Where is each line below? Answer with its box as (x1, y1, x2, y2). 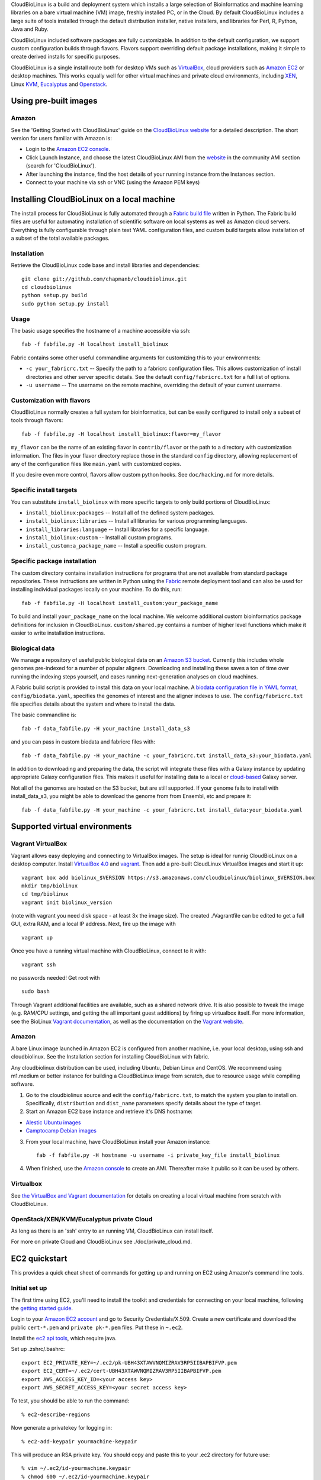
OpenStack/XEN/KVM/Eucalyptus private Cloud (11, 1215, 153, 1223)
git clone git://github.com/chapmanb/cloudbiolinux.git (21, 275, 187, 282)
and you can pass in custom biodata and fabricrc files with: (11, 738, 155, 745)
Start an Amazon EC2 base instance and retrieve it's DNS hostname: (25, 1108, 192, 1115)
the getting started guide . (11, 1304, 73, 1311)
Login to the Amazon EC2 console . (25, 146, 111, 153)
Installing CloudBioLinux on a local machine (11, 194, 175, 204)
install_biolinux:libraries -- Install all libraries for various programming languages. (25, 517, 248, 525)
